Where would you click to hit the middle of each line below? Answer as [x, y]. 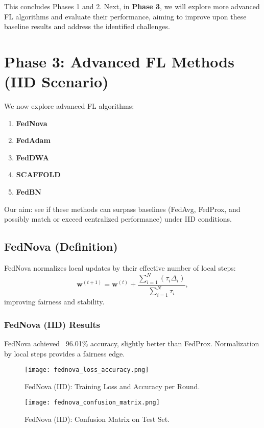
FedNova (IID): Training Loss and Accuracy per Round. [112, 386]
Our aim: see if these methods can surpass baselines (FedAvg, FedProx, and [122, 209]
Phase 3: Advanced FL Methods [119, 61]
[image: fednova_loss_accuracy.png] [87, 370]
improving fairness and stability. [54, 302]
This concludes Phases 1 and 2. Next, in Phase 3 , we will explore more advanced [132, 6]
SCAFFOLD [38, 174]
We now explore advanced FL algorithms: [69, 106]
